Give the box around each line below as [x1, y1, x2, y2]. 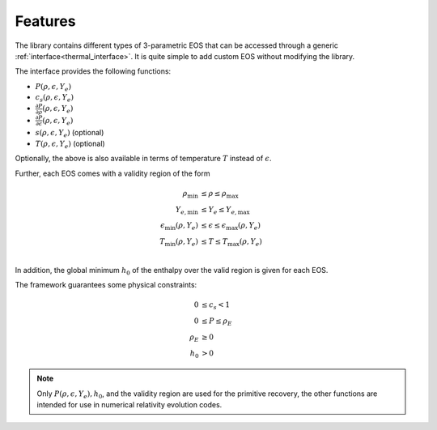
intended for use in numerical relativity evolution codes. [36, 399, 223, 409]
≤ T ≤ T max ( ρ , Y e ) [201, 237, 262, 249]
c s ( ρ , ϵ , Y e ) [35, 93, 74, 104]
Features [15, 12, 76, 30]
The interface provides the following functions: [15, 66, 172, 76]
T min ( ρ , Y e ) [159, 237, 198, 249]
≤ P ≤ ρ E [201, 317, 232, 327]
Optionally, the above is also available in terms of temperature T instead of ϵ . [15, 154, 272, 164]
